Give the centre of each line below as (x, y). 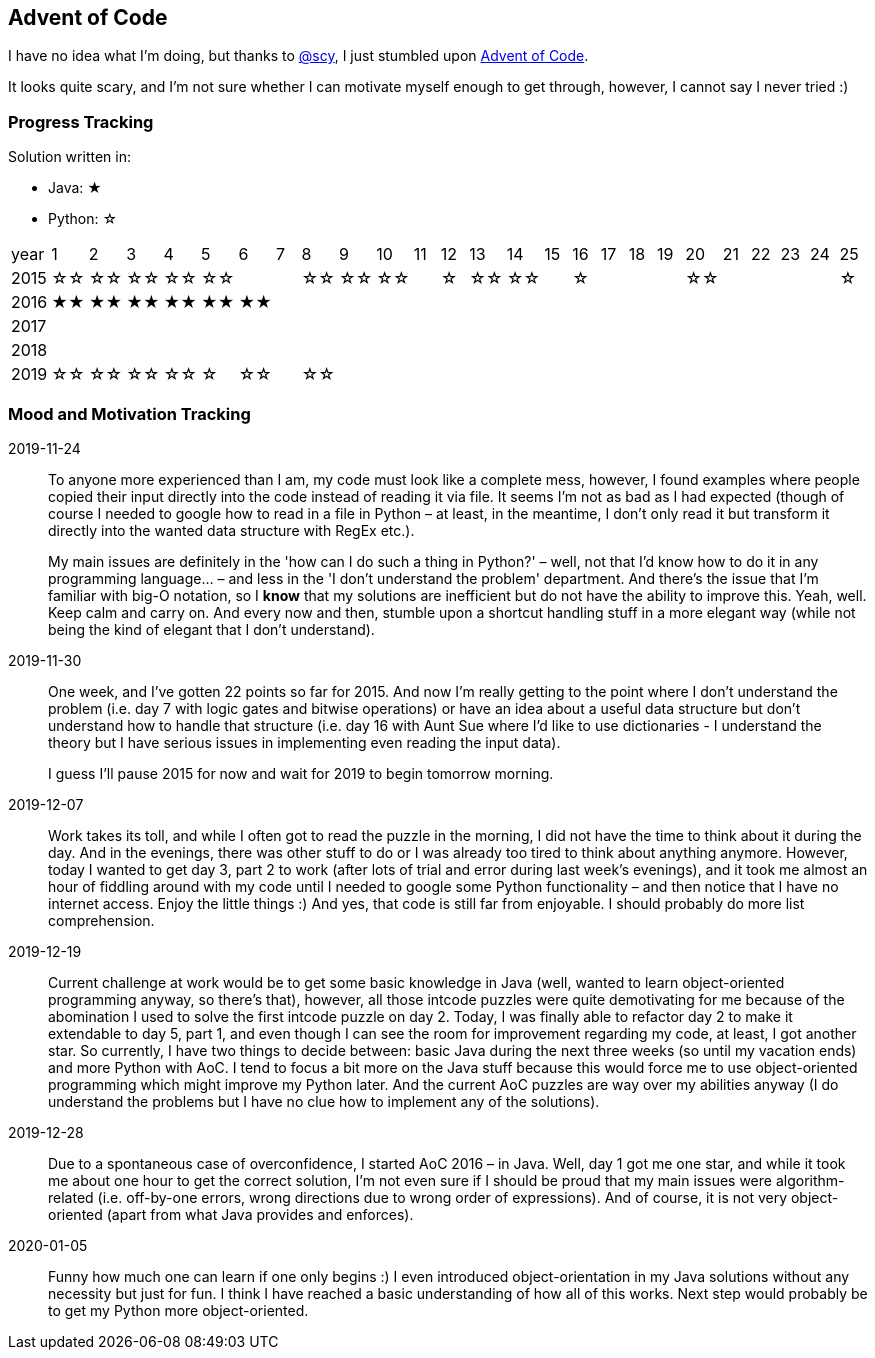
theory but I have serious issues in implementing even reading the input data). (304, 742)
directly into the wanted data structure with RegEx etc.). (231, 530)
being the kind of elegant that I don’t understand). (211, 629)
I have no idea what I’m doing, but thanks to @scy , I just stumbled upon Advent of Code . (298, 56)
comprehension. (101, 920)
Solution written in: (69, 157)
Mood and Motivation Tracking (129, 413)
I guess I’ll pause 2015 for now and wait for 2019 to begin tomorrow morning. (301, 773)
